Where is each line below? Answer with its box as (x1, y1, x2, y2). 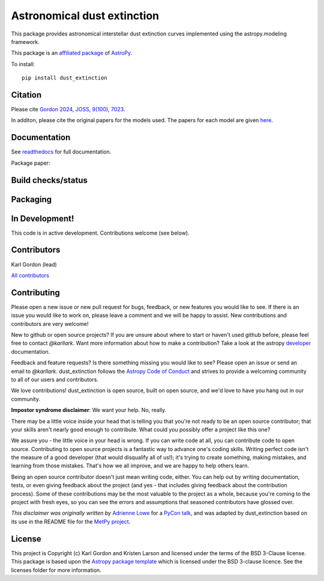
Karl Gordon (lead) (11, 260, 57, 268)
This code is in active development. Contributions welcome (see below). (11, 229, 190, 236)
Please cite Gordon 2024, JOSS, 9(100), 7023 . (11, 106, 125, 113)
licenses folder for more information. (11, 566, 101, 574)
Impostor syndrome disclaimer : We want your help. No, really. (11, 407, 167, 414)
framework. (11, 38, 40, 45)
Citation (11, 90, 42, 100)
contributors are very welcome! (11, 320, 89, 327)
